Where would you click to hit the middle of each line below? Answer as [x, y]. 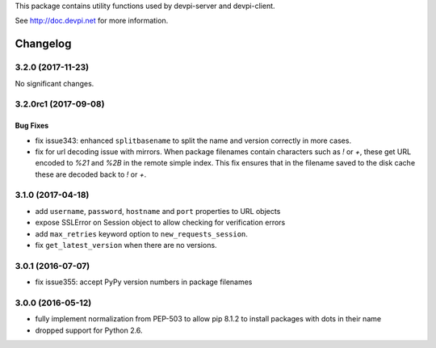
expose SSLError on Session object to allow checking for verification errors [160, 223]
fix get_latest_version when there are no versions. [126, 245]
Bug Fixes [32, 126]
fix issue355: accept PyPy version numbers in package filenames [144, 282]
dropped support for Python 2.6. [89, 330]
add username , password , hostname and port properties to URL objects [158, 211]
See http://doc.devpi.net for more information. [92, 21]
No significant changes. [55, 83]
